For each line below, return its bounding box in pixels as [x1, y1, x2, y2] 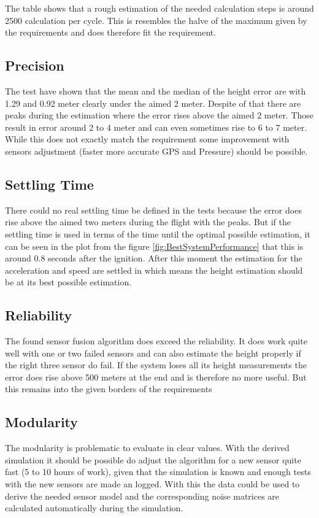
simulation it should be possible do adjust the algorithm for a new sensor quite [5, 453, 301, 466]
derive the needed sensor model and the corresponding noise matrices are [5, 489, 280, 502]
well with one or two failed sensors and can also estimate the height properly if [5, 346, 301, 359]
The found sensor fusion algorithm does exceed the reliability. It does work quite [5, 334, 307, 347]
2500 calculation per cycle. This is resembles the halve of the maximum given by [5, 14, 307, 26]
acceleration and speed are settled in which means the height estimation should [5, 263, 303, 276]
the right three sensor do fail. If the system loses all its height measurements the [5, 358, 307, 371]
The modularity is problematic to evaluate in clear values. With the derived [5, 441, 290, 454]
